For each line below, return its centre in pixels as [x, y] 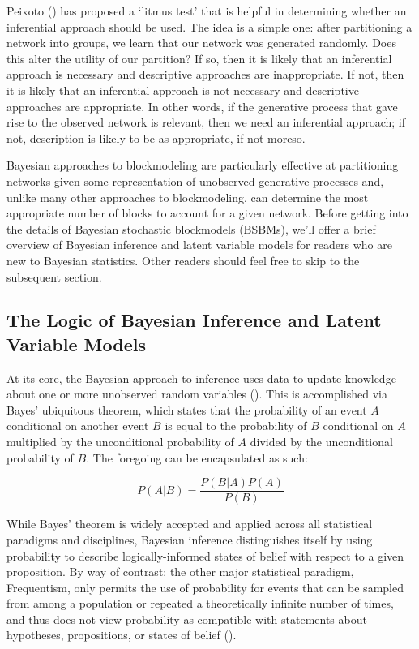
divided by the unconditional [321, 442]
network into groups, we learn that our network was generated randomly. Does [201, 43]
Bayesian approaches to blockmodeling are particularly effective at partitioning [203, 165]
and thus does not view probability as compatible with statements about [187, 619]
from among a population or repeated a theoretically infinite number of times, [200, 603]
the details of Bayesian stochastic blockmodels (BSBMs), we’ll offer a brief [191, 228]
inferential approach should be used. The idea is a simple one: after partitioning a [209, 26]
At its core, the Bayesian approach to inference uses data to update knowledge [201, 378]
